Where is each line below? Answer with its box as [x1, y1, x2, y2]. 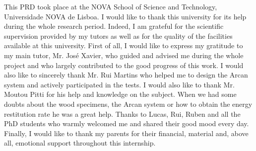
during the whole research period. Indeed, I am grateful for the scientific [4, 21, 224, 31]
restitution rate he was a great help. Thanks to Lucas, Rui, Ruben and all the [4, 108, 241, 119]
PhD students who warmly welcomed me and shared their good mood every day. [4, 118, 249, 129]
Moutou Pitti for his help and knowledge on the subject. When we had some [4, 89, 237, 99]
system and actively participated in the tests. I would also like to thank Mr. [4, 79, 235, 89]
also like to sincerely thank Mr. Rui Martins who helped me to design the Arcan [4, 70, 248, 80]
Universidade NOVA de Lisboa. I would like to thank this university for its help [4, 11, 247, 21]
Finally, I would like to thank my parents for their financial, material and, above [4, 128, 249, 138]
